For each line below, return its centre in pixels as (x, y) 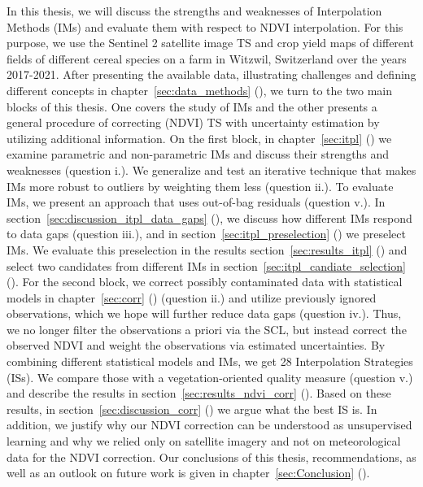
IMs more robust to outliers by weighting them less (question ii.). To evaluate (200, 186)
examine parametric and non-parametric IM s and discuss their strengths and (198, 154)
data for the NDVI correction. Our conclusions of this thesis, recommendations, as (211, 457)
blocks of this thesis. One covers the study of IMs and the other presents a (192, 106)
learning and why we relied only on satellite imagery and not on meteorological (204, 441)
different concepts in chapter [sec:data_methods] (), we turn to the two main (199, 90)
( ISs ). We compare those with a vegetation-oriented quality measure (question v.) (210, 377)
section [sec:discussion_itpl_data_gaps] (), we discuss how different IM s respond (209, 217)
